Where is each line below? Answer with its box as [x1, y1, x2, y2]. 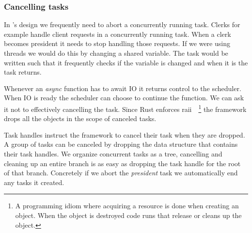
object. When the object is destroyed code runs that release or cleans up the [15, 210, 242, 220]
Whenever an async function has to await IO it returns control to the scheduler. [4, 83, 241, 93]
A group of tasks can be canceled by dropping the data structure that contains [4, 139, 238, 149]
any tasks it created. [4, 177, 64, 187]
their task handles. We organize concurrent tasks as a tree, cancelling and [4, 149, 222, 158]
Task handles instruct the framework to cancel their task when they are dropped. [4, 129, 245, 140]
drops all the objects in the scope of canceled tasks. [4, 113, 157, 124]
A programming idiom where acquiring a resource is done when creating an [15, 201, 239, 211]
